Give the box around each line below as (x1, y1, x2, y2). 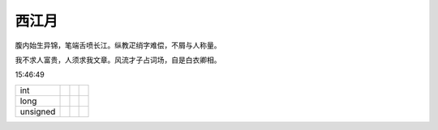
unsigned (19, 106, 56, 117)
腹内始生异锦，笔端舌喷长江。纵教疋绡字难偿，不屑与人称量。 (15, 40, 221, 50)
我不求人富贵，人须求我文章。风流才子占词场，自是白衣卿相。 (15, 55, 221, 65)
